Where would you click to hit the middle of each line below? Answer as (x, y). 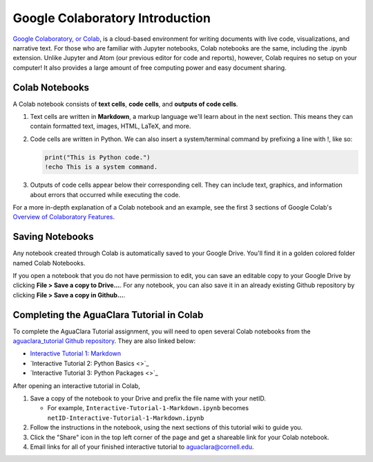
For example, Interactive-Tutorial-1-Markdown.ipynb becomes (148, 408)
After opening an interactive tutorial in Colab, (77, 386)
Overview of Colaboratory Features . (64, 217)
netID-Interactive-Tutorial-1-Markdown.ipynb (126, 418)
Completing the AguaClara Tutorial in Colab (108, 315)
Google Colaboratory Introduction (112, 18)
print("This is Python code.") (98, 157)
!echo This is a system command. (101, 167)
